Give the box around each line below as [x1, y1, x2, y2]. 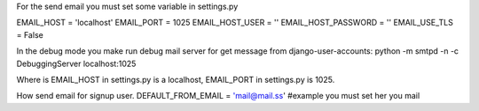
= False [16, 29, 43, 40]
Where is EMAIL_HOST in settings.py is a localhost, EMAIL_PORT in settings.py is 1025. [16, 74, 335, 85]
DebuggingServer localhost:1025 [16, 58, 137, 69]
